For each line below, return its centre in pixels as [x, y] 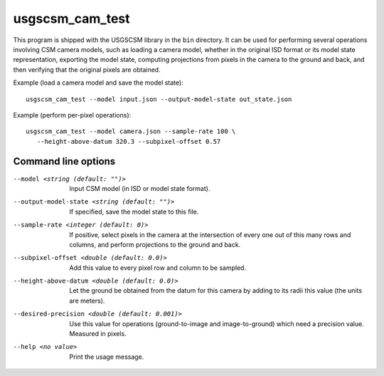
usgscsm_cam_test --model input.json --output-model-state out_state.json [159, 99]
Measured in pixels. [98, 334]
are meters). [87, 301]
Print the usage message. [107, 357]
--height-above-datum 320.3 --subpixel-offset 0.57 [129, 141]
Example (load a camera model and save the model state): [98, 83]
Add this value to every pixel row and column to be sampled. [158, 268]
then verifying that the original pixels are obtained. [87, 69]
